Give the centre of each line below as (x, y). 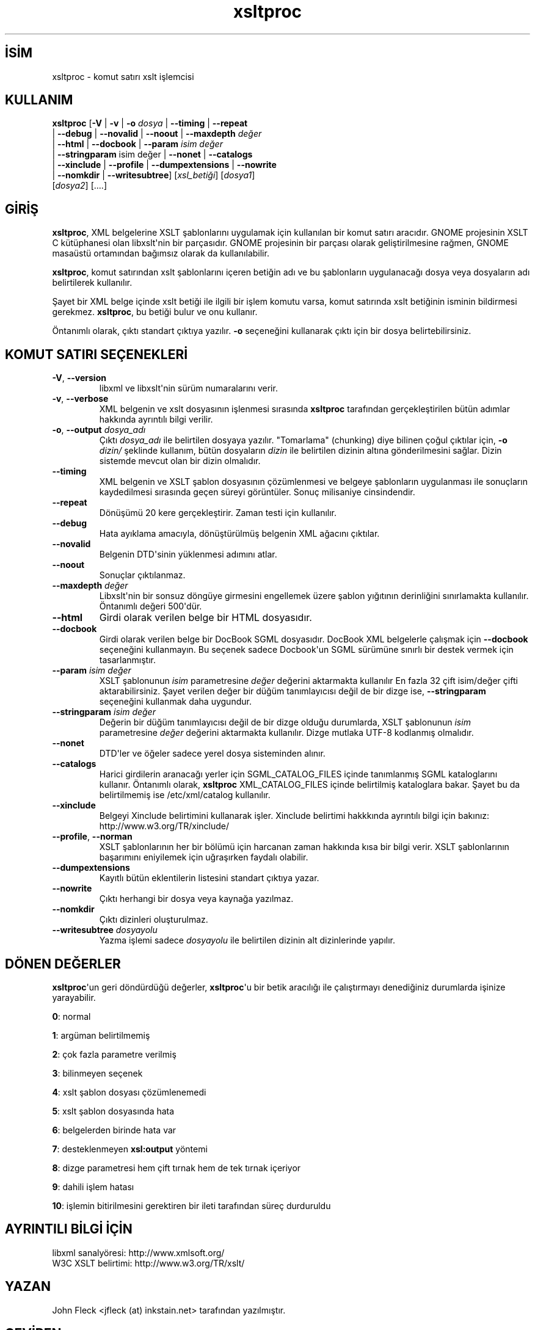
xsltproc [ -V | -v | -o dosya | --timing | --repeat (150, 123)
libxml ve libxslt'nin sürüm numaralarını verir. (188, 388)
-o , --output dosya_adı (99, 430)
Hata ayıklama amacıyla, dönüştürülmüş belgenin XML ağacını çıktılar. (239, 534)
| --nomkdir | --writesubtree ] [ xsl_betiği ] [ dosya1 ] (154, 175)
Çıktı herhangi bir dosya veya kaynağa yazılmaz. (196, 899)
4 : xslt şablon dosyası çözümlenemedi (129, 1092)
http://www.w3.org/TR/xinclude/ (164, 826)
